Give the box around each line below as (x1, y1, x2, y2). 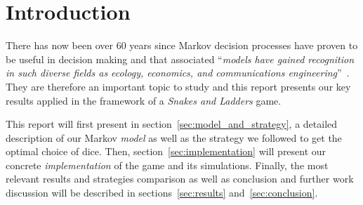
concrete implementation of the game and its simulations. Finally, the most (6, 157, 329, 172)
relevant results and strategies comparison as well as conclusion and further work (6, 171, 354, 186)
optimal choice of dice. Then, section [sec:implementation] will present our (6, 144, 326, 159)
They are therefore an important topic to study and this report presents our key (6, 79, 351, 93)
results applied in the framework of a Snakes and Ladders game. (6, 93, 282, 107)
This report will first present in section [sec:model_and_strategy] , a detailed (6, 117, 338, 131)
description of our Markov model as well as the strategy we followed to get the (6, 130, 342, 145)
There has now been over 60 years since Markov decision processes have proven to (6, 38, 358, 53)
